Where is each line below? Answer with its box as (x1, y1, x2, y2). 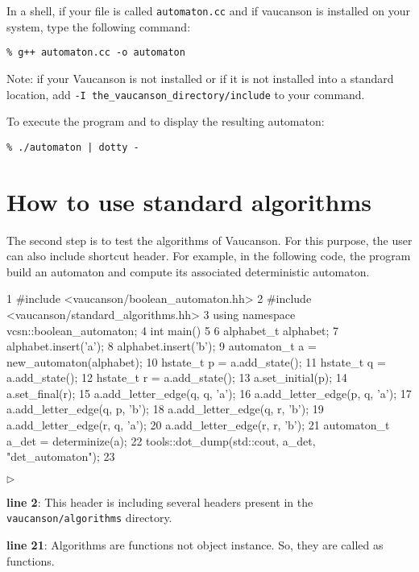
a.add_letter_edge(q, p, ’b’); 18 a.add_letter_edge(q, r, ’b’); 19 (6, 400, 324, 417)
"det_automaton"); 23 (6, 448, 115, 465)
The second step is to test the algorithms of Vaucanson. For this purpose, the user (6, 231, 413, 248)
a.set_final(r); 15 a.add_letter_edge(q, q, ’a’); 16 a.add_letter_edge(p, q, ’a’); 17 (6, 384, 412, 401)
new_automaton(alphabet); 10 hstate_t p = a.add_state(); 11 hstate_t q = (6, 353, 386, 370)
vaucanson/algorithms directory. (6, 509, 172, 526)
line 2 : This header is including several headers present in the (6, 493, 313, 510)
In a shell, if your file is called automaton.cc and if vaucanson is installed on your (6, 2, 410, 19)
